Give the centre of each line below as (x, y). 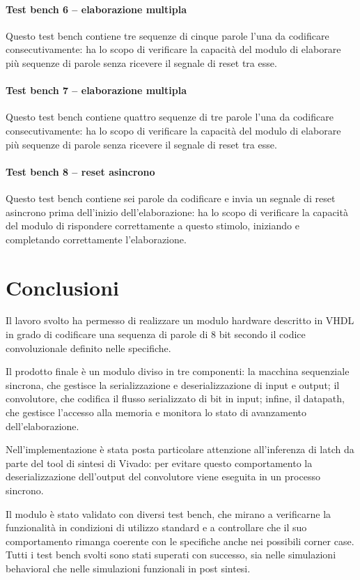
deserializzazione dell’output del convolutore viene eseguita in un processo (163, 476)
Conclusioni (62, 287)
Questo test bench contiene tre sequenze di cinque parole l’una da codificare (167, 35)
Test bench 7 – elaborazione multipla (96, 90)
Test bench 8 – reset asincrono (80, 171)
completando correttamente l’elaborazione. (96, 239)
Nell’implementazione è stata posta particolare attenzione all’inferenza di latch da (180, 449)
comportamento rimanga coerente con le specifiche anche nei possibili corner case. (180, 541)
